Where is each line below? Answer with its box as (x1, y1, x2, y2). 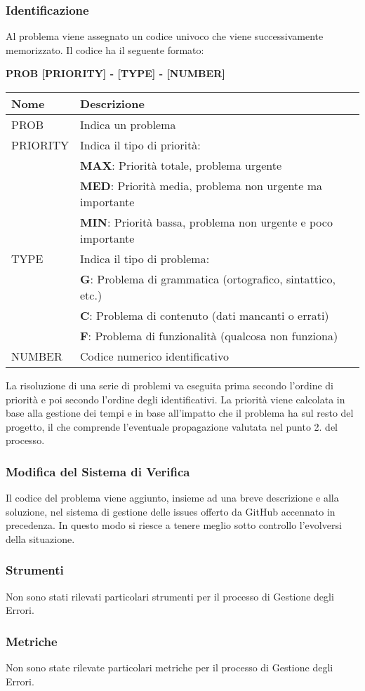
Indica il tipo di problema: (80, 250, 210, 267)
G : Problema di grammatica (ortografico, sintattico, (80, 271, 336, 287)
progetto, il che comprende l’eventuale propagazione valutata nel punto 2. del (6, 419, 338, 434)
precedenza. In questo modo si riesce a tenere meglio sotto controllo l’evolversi (6, 518, 342, 532)
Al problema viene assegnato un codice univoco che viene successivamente (6, 29, 324, 43)
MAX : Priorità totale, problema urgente (80, 157, 282, 173)
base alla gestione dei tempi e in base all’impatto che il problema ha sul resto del (6, 405, 354, 420)
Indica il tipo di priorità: (80, 137, 201, 153)
